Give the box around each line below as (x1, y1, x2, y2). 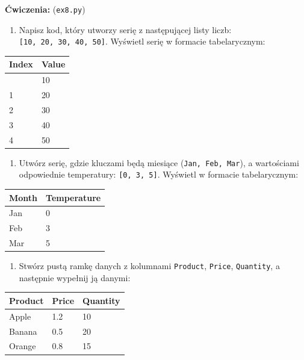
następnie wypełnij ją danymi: (19, 271, 131, 284)
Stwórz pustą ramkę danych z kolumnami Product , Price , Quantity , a (19, 259, 280, 272)
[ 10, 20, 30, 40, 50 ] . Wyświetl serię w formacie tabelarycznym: (19, 35, 265, 48)
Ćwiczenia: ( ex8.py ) (5, 3, 85, 15)
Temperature (46, 191, 101, 203)
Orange (9, 340, 36, 352)
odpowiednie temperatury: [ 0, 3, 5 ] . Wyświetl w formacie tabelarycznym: (19, 168, 299, 181)
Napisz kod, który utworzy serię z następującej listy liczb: (19, 23, 232, 36)
